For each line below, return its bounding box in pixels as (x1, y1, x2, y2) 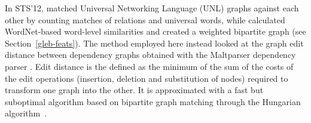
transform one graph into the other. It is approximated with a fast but (5, 84, 264, 96)
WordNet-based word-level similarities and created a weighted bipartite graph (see (5, 25, 306, 38)
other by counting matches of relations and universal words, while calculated (5, 13, 285, 26)
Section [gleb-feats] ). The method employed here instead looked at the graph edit (5, 36, 304, 49)
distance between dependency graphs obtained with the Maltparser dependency (5, 48, 296, 61)
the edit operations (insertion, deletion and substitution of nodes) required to (5, 72, 288, 84)
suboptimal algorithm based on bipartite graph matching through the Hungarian (5, 95, 301, 107)
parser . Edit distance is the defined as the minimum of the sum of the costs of (5, 60, 294, 72)
